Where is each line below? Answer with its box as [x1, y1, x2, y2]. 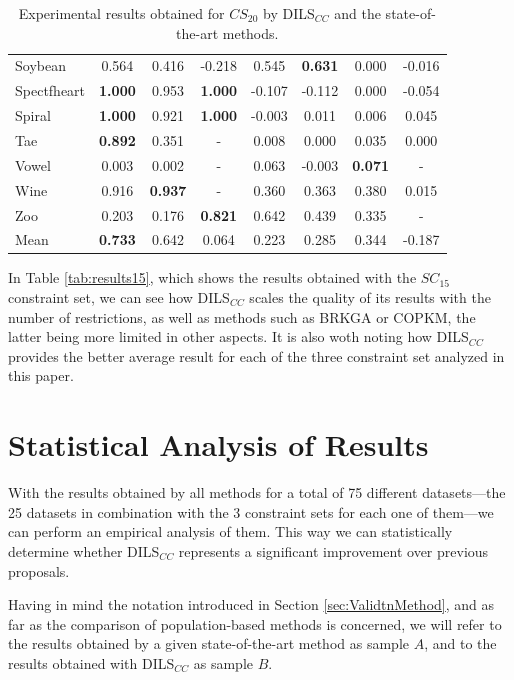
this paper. [8, 365, 74, 386]
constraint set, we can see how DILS [8, 287, 230, 308]
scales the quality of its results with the [249, 287, 491, 308]
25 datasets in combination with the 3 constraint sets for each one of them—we [8, 501, 494, 522]
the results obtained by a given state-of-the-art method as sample [8, 633, 409, 654]
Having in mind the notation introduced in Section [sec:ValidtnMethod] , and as [8, 594, 495, 615]
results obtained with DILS [8, 652, 175, 673]
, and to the [424, 633, 497, 654]
